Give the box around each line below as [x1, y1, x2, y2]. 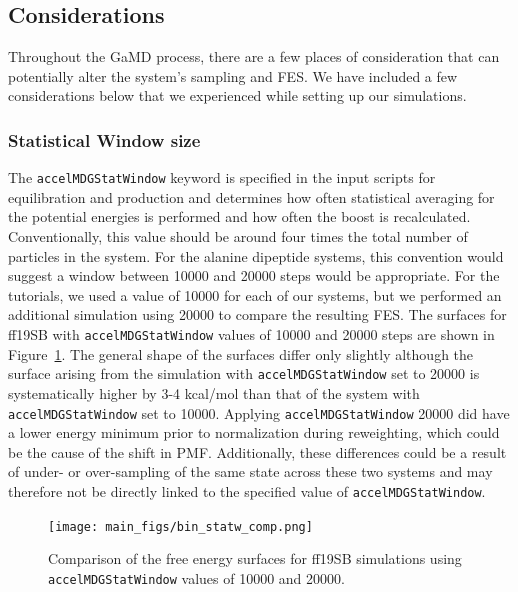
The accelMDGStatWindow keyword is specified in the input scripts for [8, 167, 436, 188]
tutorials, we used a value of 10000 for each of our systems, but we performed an [8, 284, 502, 305]
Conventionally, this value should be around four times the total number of [8, 226, 468, 247]
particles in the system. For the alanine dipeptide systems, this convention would [8, 245, 504, 266]
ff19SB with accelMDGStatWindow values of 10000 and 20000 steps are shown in [8, 324, 495, 345]
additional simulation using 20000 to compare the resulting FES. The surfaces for [8, 304, 507, 325]
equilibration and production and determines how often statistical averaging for [8, 186, 495, 207]
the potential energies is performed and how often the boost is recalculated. [8, 206, 471, 227]
